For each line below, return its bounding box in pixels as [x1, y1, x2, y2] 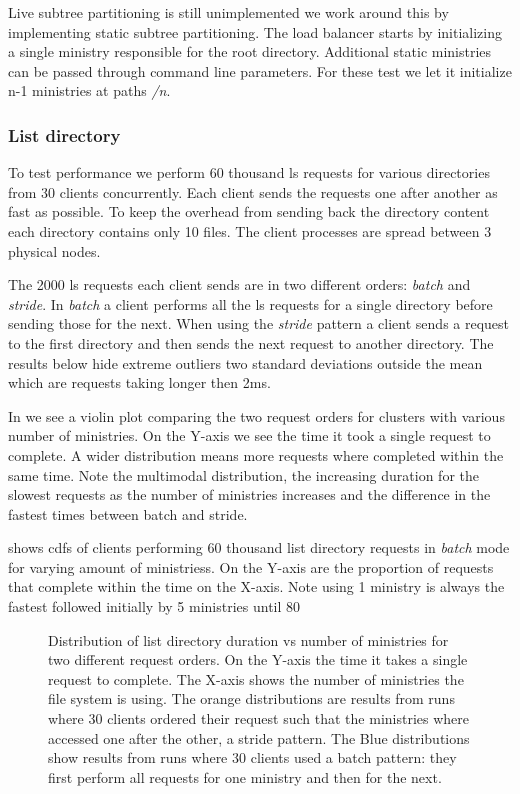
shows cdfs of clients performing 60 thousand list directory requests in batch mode [8, 537, 510, 558]
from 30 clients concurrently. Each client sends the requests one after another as [8, 181, 498, 202]
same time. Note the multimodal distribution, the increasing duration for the [8, 464, 479, 485]
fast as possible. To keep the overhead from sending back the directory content [8, 201, 490, 222]
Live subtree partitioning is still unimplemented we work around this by [8, 2, 449, 22]
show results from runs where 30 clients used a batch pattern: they [48, 747, 457, 768]
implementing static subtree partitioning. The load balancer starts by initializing [8, 21, 503, 42]
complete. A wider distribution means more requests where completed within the [8, 444, 504, 465]
